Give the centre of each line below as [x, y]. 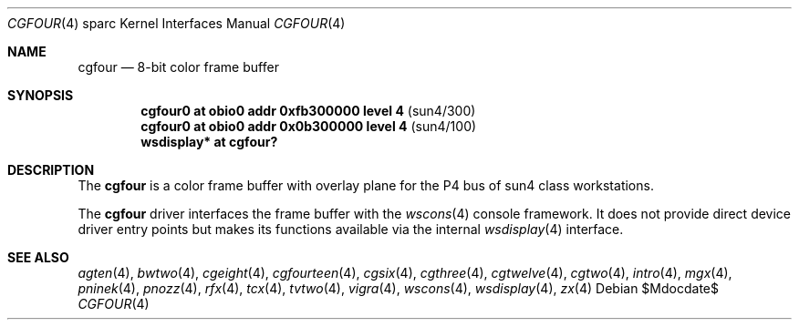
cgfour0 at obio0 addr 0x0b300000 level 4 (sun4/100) [309, 126]
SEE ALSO [38, 257]
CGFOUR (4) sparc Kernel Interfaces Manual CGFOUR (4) [176, 23]
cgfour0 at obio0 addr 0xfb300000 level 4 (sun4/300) [308, 111]
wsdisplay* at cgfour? [209, 142]
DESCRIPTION [51, 170]
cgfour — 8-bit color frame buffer [178, 67]
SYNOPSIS [41, 95]
